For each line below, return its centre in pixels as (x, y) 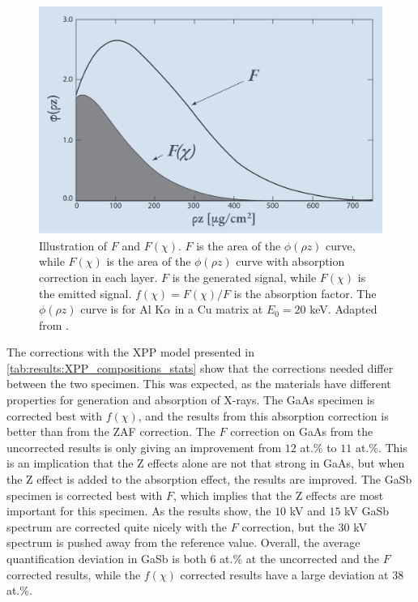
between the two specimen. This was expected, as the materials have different (199, 384)
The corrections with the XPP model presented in (130, 352)
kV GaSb (367, 511)
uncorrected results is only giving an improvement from (144, 447)
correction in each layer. (98, 277)
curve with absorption (290, 261)
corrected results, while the (74, 574)
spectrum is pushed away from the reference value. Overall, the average (183, 542)
